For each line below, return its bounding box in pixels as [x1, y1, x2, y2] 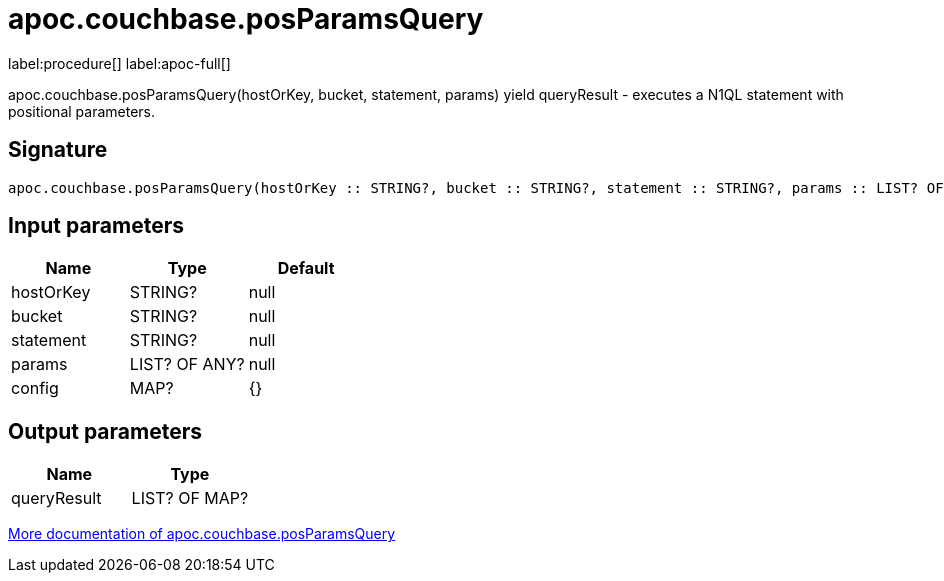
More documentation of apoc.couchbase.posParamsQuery [8, 525, 396, 543]
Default [277, 258, 335, 279]
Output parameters [8, 418, 202, 444]
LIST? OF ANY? [129, 354, 245, 375]
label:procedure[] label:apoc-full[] [8, 54, 231, 72]
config [11, 378, 59, 399]
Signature [8, 137, 108, 163]
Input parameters [8, 213, 185, 239]
